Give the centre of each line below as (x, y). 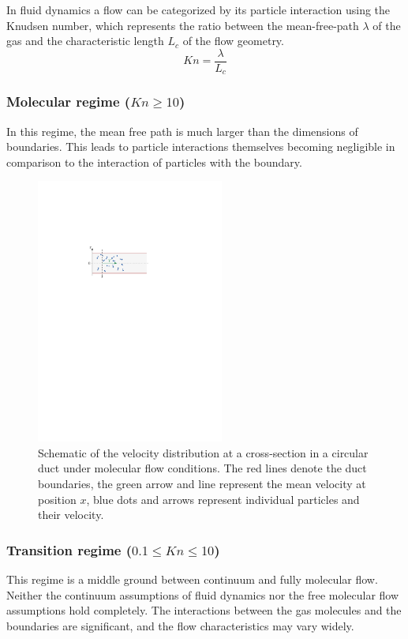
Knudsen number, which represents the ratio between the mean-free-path (183, 25)
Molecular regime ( (69, 101)
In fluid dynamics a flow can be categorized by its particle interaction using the (198, 9)
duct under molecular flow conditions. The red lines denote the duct (202, 468)
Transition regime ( (69, 549)
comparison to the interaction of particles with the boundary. (154, 162)
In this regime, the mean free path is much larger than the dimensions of (182, 131)
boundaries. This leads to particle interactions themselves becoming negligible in (201, 147)
